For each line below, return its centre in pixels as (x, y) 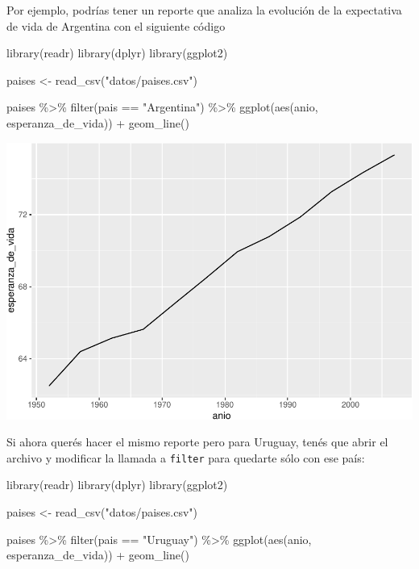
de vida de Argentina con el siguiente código (116, 25)
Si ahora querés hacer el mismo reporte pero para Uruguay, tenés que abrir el (197, 442)
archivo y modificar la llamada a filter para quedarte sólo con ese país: (186, 457)
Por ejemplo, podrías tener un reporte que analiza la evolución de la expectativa (204, 10)
